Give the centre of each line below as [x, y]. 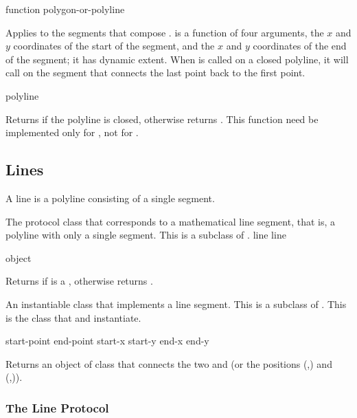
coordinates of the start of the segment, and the [114, 46]
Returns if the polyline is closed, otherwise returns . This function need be [162, 119]
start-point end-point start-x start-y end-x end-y [107, 341]
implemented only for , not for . [72, 132]
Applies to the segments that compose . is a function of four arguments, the [165, 32]
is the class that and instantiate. [73, 317]
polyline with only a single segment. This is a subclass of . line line [146, 235]
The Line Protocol [57, 407]
